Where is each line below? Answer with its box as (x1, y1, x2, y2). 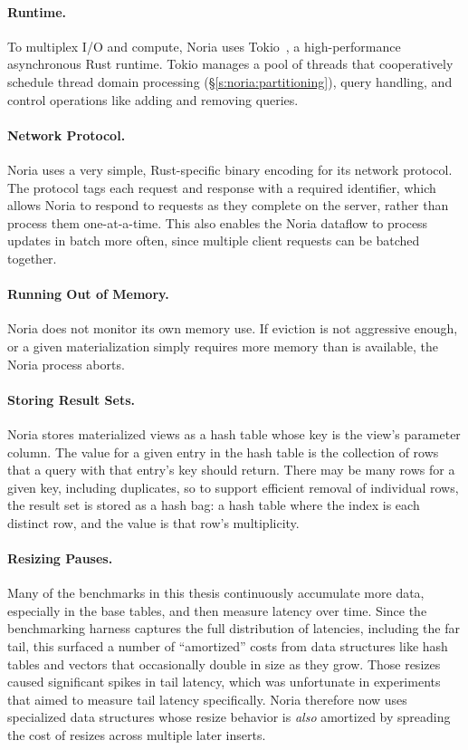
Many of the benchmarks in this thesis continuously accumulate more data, (7, 583, 425, 602)
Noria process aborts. (7, 354, 125, 373)
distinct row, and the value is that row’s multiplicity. (7, 513, 300, 532)
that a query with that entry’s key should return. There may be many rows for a (7, 460, 455, 479)
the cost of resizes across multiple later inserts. (7, 726, 266, 745)
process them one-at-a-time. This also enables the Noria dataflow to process (7, 213, 428, 232)
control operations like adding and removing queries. (7, 90, 299, 109)
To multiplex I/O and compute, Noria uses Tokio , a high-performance (7, 36, 401, 55)
